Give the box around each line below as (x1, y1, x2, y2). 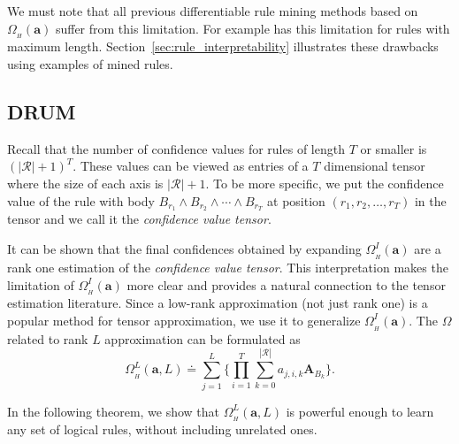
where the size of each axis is (7, 174, 164, 193)
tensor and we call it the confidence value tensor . (7, 210, 272, 228)
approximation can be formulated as (104, 329, 301, 348)
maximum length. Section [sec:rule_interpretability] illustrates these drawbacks (7, 37, 439, 56)
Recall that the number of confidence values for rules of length (7, 139, 345, 157)
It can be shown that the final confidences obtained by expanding (7, 240, 362, 258)
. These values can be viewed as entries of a (73, 157, 309, 175)
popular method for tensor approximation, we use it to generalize (7, 310, 361, 329)
